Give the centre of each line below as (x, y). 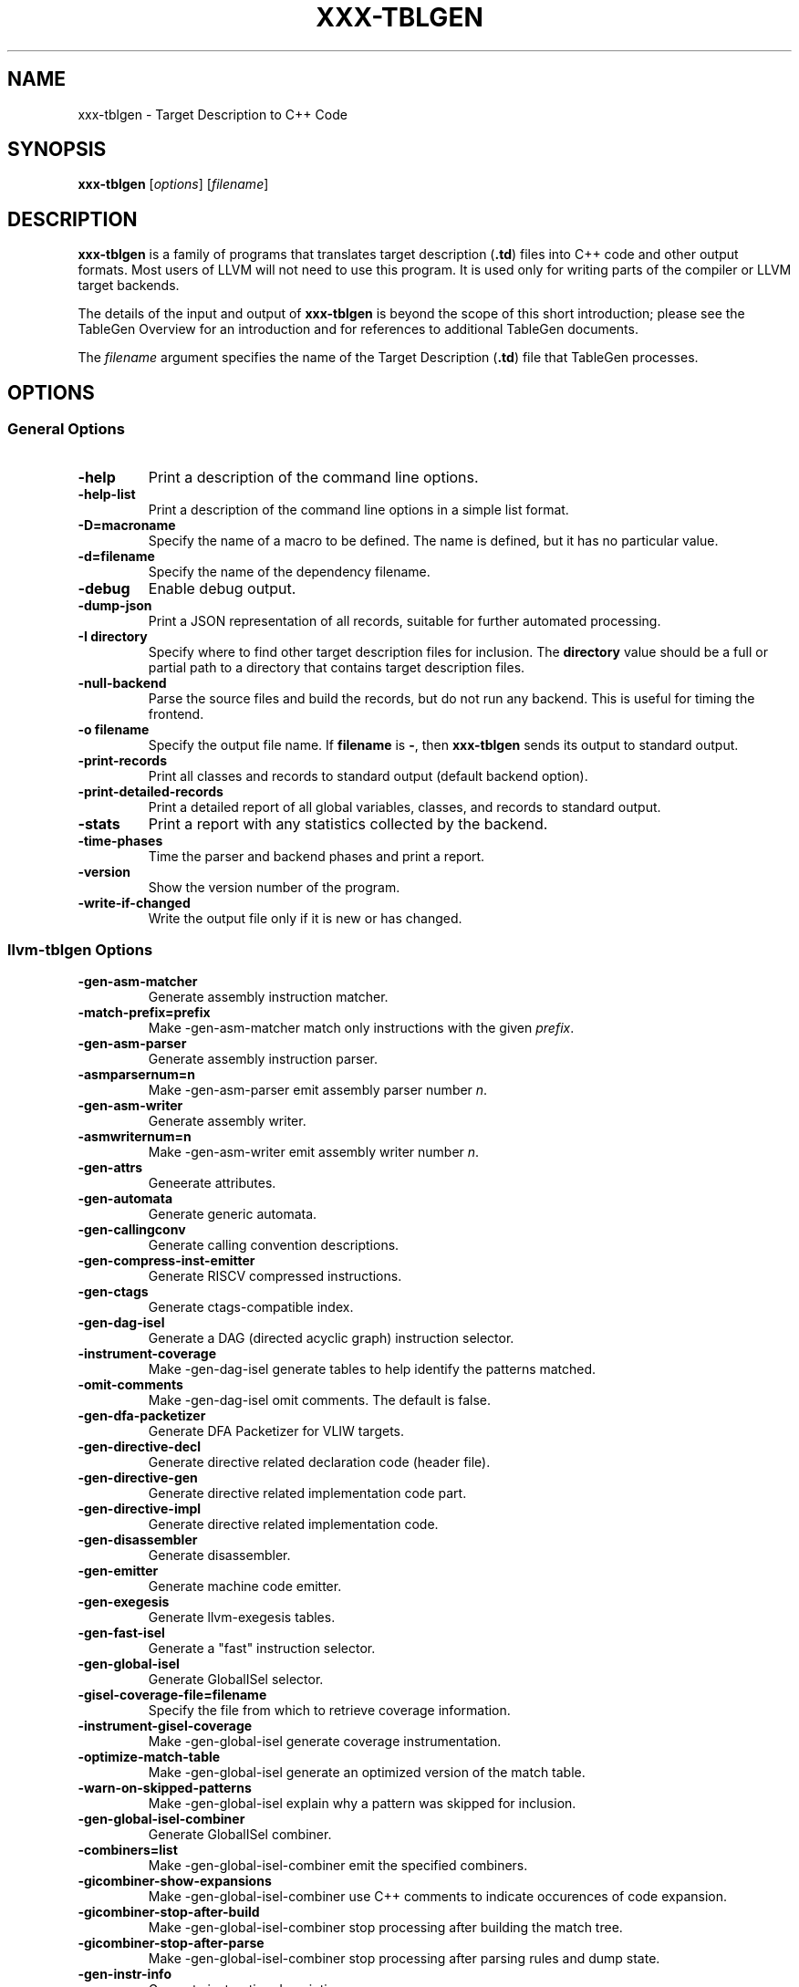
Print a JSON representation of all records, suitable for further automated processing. (405, 620)
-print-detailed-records (150, 791)
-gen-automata (125, 1199)
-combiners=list (128, 1850)
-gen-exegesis (124, 1602)
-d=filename (116, 556)
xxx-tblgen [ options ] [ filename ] (173, 184)
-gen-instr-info (125, 1974)
